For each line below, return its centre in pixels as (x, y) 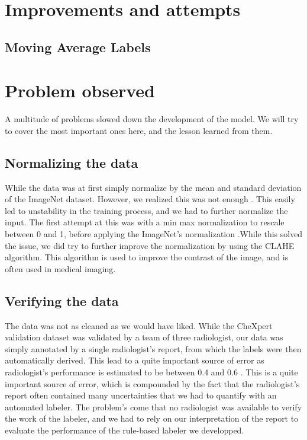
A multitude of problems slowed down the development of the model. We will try (152, 119)
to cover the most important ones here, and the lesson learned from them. (139, 130)
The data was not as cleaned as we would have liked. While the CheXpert (139, 325)
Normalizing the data (72, 162)
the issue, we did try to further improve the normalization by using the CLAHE (150, 245)
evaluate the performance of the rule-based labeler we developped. (125, 430)
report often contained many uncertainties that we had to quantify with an (141, 395)
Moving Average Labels (78, 47)
